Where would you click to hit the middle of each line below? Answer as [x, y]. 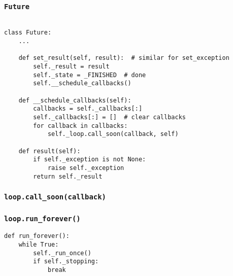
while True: [39, 245]
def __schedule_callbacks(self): [75, 100]
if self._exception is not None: [90, 160]
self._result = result [71, 67]
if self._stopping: [66, 262]
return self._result [68, 176]
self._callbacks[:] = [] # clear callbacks [109, 117]
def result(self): [49, 151]
